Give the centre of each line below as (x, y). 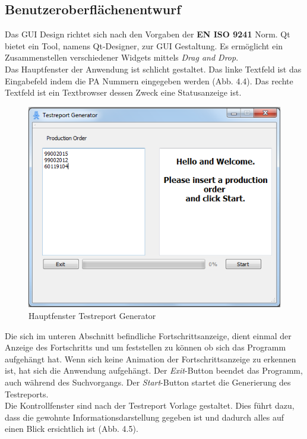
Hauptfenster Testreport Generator (92, 316)
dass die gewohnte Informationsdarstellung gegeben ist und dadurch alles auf (144, 417)
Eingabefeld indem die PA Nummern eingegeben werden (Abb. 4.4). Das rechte (149, 80)
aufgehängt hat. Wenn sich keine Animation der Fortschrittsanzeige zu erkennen (151, 359)
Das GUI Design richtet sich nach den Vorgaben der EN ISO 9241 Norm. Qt (148, 34)
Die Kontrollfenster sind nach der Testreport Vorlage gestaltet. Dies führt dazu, (150, 405)
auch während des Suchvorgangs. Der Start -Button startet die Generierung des (148, 382)
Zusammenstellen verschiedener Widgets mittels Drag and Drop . (122, 57)
